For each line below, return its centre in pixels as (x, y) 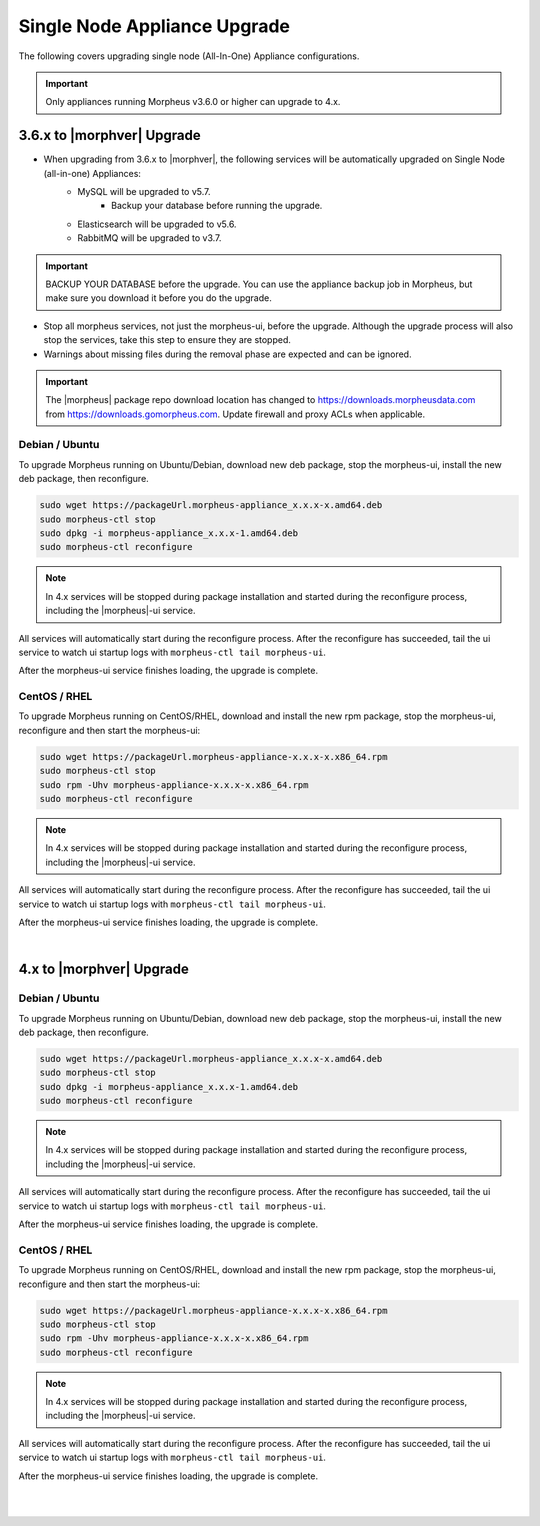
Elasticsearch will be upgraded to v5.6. (157, 224)
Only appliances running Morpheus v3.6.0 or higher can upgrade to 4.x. (193, 102)
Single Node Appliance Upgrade (154, 26)
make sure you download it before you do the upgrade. (158, 298)
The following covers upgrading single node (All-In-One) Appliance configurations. (189, 56)
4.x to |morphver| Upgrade (103, 969)
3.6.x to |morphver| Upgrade (109, 135)
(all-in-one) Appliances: (92, 173)
